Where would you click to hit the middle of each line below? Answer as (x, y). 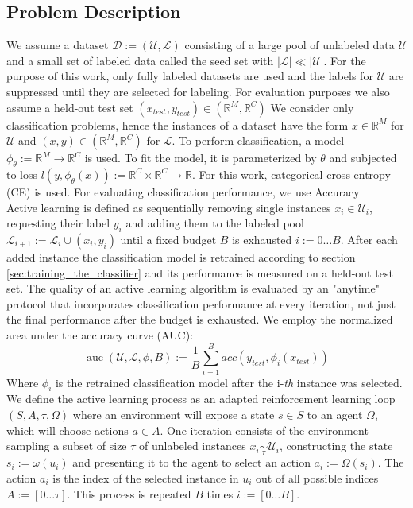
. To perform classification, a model (258, 140)
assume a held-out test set (70, 107)
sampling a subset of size (67, 446)
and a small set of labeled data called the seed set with (140, 60)
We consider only (312, 107)
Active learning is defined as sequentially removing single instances (169, 207)
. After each (369, 239)
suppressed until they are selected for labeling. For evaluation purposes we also (198, 91)
